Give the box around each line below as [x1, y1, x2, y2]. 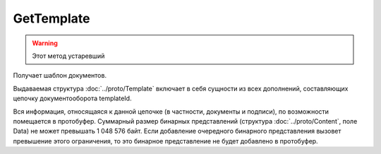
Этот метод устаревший [32, 52, 105, 60]
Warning [32, 39, 58, 47]
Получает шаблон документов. [13, 71, 107, 80]
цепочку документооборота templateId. [13, 94, 132, 102]
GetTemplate [13, 11, 90, 26]
